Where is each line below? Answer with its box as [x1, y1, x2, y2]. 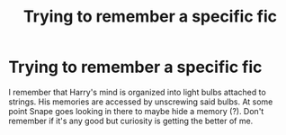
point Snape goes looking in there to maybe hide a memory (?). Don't [8, 105, 264, 116]
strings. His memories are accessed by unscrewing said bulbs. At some [8, 96, 273, 107]
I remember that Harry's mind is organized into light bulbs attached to [8, 86, 266, 97]
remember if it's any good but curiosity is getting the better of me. [8, 115, 254, 126]
